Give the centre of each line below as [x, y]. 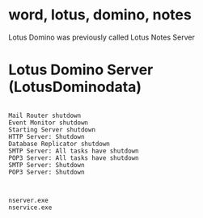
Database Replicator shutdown [59, 144]
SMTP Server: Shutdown [47, 165]
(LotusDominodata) [75, 87]
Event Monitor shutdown [49, 123]
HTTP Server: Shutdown [47, 136]
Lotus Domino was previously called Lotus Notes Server [102, 37]
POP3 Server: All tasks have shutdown [74, 158]
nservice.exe [30, 208]
